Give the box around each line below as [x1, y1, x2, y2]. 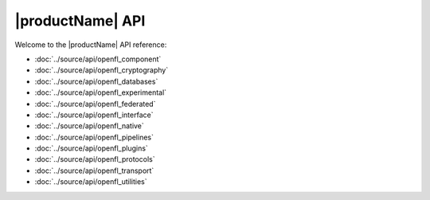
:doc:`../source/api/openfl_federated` [34, 99, 156, 108]
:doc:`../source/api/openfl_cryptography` [34, 65, 169, 75]
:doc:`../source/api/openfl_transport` [34, 166, 154, 175]
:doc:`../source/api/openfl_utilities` [34, 177, 147, 186]
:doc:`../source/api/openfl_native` [34, 121, 145, 131]
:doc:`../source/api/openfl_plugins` [34, 143, 149, 153]
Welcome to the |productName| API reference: [14, 40, 167, 49]
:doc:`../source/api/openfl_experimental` [34, 88, 167, 97]
